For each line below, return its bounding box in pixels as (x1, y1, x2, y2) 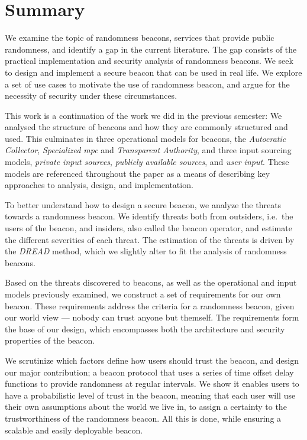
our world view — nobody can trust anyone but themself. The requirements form (5, 311, 299, 323)
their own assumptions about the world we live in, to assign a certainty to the (5, 400, 287, 413)
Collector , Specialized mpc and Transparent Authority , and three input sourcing (5, 144, 292, 156)
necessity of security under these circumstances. (5, 89, 177, 102)
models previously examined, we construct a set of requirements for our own (5, 288, 281, 300)
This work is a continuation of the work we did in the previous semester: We (5, 109, 282, 121)
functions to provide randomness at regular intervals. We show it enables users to (5, 377, 299, 390)
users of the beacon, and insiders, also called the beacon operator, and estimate (5, 222, 292, 234)
